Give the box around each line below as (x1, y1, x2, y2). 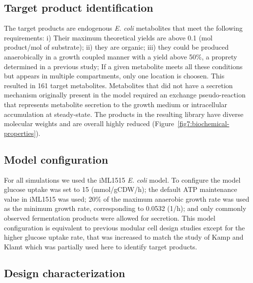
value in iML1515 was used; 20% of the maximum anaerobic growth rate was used (4, 193, 250, 204)
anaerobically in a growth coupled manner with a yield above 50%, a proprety (4, 51, 237, 61)
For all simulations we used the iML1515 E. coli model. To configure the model (4, 174, 241, 185)
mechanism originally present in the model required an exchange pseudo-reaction (4, 90, 246, 100)
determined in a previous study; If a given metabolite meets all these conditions (4, 61, 243, 71)
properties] (4, 128, 36, 138)
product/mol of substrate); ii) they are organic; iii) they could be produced (4, 42, 229, 52)
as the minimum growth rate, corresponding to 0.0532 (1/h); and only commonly (4, 203, 247, 213)
